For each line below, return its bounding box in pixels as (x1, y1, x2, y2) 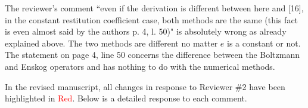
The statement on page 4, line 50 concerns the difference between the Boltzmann (5, 48, 300, 61)
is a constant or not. (227, 36, 301, 49)
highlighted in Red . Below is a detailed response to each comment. (5, 92, 247, 104)
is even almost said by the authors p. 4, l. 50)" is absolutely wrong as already (5, 25, 287, 38)
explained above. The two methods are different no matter (5, 36, 218, 49)
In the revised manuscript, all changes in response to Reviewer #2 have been (5, 80, 285, 92)
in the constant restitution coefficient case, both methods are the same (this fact (5, 13, 298, 26)
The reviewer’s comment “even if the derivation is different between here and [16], (5, 2, 304, 14)
